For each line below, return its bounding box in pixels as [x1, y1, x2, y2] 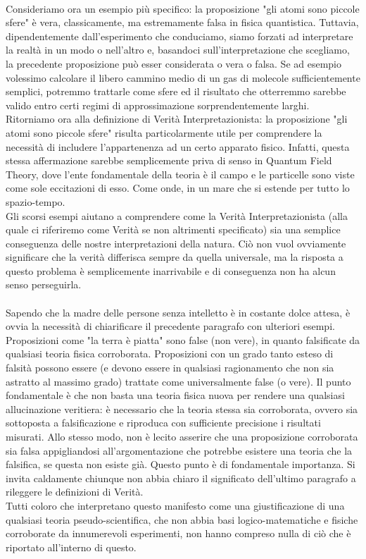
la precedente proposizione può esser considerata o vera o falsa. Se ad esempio [6, 56, 341, 70]
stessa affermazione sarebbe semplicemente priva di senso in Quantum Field [6, 153, 332, 168]
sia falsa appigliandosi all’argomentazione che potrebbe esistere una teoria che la [6, 443, 353, 457]
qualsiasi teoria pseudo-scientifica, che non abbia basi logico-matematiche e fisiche [6, 512, 358, 527]
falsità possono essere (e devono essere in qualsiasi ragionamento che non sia [6, 360, 334, 375]
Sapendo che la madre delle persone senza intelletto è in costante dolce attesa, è [6, 305, 351, 319]
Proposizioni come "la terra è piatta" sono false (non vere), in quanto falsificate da [6, 332, 360, 347]
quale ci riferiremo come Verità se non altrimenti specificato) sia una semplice [6, 222, 341, 237]
